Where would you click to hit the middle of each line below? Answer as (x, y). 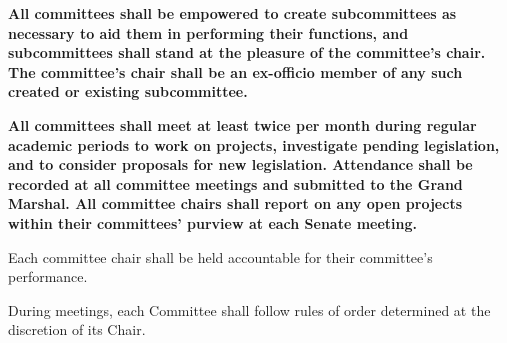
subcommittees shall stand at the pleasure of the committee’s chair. (247, 52)
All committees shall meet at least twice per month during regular (242, 124)
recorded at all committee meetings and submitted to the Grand (235, 183)
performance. (48, 276)
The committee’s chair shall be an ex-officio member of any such (235, 71)
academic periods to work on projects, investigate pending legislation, (254, 144)
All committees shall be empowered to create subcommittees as (232, 13)
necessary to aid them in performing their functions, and (208, 32)
